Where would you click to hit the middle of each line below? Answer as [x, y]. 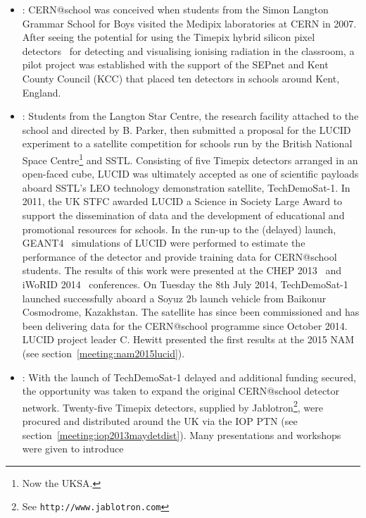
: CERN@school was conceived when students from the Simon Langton [175, 9]
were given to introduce [73, 449]
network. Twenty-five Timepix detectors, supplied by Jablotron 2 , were [172, 406]
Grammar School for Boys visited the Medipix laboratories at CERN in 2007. [189, 23]
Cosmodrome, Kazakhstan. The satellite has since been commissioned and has [191, 312]
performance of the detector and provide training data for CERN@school [179, 256]
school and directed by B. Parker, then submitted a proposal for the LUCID [187, 129]
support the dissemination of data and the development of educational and [183, 215]
